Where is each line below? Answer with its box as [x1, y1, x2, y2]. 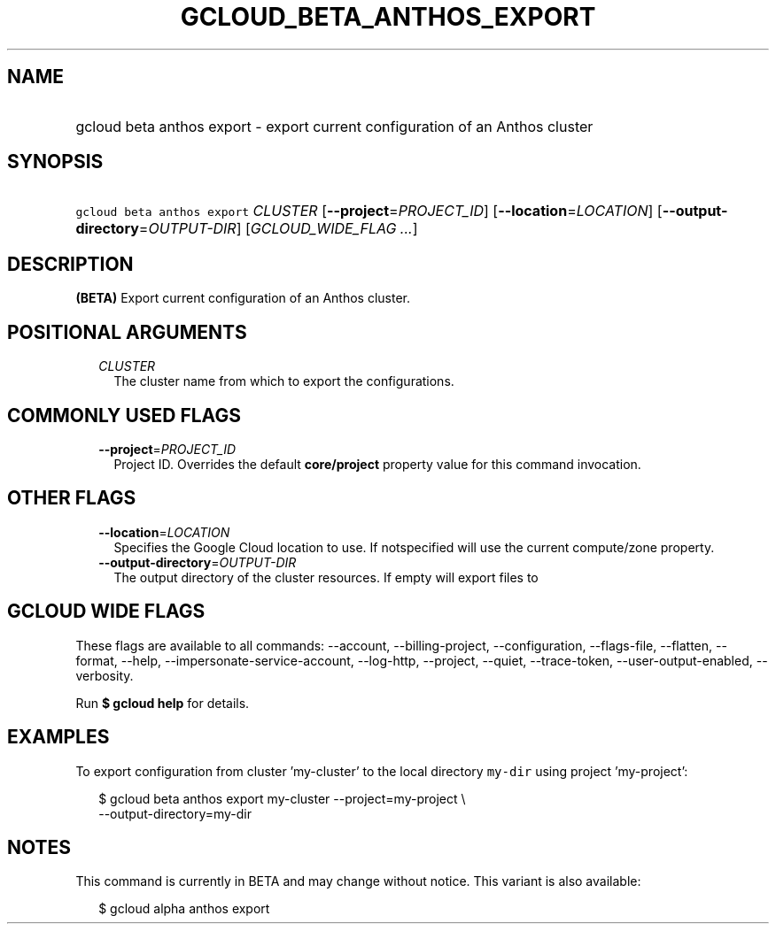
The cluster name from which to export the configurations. [113, 373, 454, 389]
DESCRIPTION [7, 252, 134, 275]
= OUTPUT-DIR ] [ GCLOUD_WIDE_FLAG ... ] [138, 219, 418, 238]
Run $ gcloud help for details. [75, 695, 250, 711]
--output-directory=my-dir [98, 805, 252, 821]
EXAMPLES [7, 726, 110, 749]
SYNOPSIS [7, 150, 104, 173]
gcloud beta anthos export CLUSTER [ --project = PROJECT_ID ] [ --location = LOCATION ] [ [75, 202, 663, 220]
